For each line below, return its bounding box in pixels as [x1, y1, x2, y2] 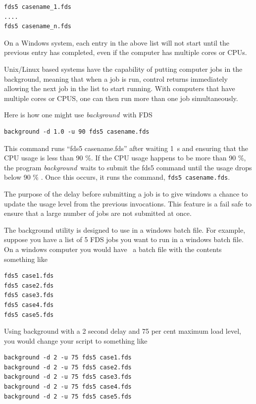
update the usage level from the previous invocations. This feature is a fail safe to [4, 198, 252, 208]
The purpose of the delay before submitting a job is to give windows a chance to [4, 188, 248, 199]
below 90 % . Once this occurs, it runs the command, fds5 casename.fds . [4, 172, 230, 182]
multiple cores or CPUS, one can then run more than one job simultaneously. [4, 93, 238, 103]
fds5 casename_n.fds [4, 23, 72, 30]
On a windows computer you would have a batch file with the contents [4, 244, 222, 254]
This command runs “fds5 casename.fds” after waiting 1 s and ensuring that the [4, 143, 248, 153]
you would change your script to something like [4, 335, 148, 346]
